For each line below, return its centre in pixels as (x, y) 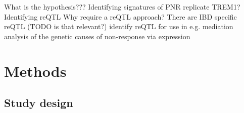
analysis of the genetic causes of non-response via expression (97, 36)
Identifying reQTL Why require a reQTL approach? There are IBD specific (120, 16)
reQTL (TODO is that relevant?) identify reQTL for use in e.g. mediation (119, 26)
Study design (39, 103)
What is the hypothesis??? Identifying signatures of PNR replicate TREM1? (122, 7)
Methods (35, 71)
